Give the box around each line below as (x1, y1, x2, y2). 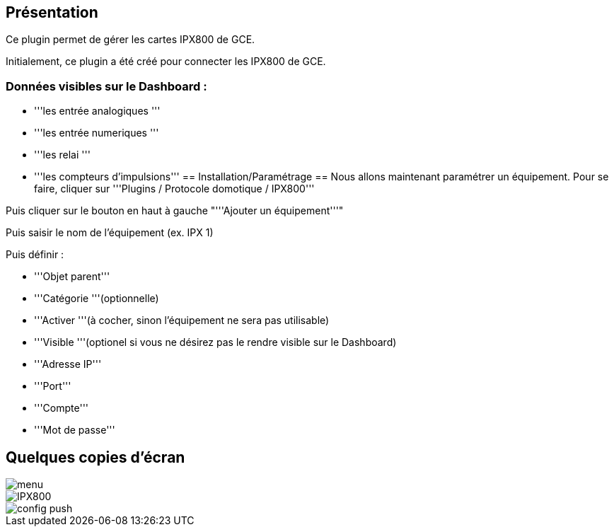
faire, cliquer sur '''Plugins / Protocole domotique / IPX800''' (34, 183, 315, 195)
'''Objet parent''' (34, 270, 110, 283)
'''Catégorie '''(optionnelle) (34, 292, 159, 305)
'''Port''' (34, 380, 71, 393)
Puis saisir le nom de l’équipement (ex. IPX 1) (6, 226, 214, 239)
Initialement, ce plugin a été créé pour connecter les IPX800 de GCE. (6, 55, 326, 68)
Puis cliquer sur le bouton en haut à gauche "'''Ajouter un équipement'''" (6, 204, 344, 217)
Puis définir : (6, 248, 64, 261)
